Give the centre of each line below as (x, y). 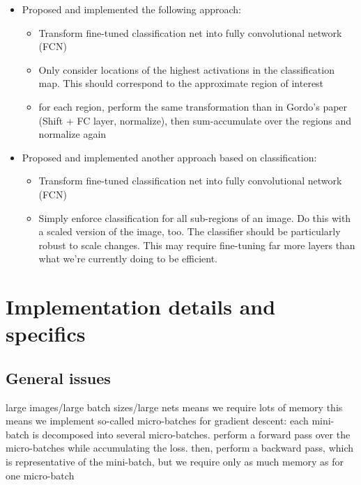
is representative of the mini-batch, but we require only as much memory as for (175, 462)
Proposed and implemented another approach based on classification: (169, 157)
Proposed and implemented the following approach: (132, 9)
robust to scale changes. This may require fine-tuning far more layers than (197, 245)
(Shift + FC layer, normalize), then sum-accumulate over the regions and (195, 120)
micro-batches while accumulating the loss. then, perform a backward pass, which (180, 448)
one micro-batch (40, 475)
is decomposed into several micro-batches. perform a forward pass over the (191, 434)
